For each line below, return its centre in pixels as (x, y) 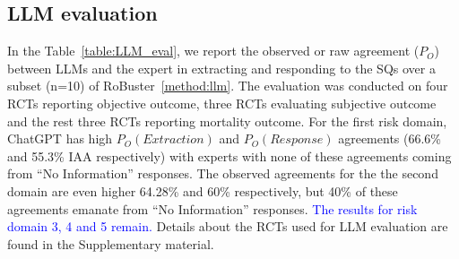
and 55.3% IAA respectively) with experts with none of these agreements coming (229, 155)
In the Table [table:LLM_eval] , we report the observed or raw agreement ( (213, 51)
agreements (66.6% (390, 138)
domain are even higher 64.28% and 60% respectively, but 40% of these (203, 190)
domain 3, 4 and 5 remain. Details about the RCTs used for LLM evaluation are (228, 226)
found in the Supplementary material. (111, 243)
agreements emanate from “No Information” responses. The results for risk (212, 208)
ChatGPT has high (60, 138)
